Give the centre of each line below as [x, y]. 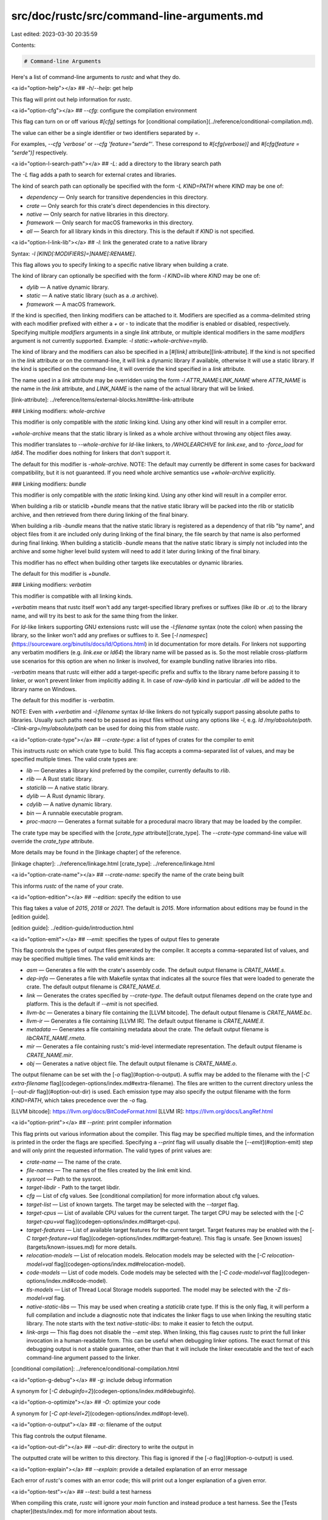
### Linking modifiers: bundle [49, 484]
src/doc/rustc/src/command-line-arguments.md [137, 16]
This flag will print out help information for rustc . [72, 99]
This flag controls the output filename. [59, 1435]
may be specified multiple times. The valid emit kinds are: [83, 959]
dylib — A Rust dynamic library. [66, 796]
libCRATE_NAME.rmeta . [56, 1038]
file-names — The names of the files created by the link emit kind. [109, 1170]
